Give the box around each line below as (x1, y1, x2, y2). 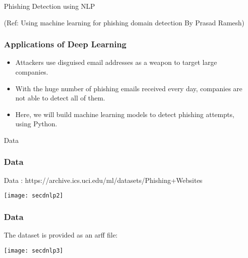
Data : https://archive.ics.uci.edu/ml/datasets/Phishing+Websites (4, 175, 203, 185)
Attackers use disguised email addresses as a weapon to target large (15, 57, 217, 67)
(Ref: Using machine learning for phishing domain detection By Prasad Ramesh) (4, 17, 245, 27)
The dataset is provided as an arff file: (4, 230, 118, 240)
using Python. (15, 119, 57, 129)
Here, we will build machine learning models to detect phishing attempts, (15, 109, 234, 119)
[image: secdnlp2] (4, 192, 63, 199)
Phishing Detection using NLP (4, 1, 95, 11)
